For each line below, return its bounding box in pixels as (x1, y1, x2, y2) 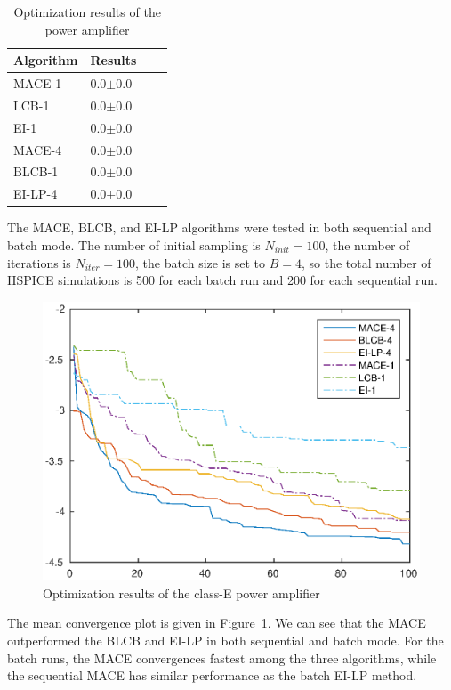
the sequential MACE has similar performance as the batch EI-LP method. (7, 666, 417, 685)
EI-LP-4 (13, 184, 58, 203)
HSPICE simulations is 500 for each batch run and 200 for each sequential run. (7, 271, 438, 289)
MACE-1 (13, 74, 62, 93)
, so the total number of (302, 253, 431, 272)
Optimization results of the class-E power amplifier (43, 583, 320, 602)
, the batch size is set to (135, 253, 266, 272)
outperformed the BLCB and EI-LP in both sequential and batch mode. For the (7, 630, 444, 649)
